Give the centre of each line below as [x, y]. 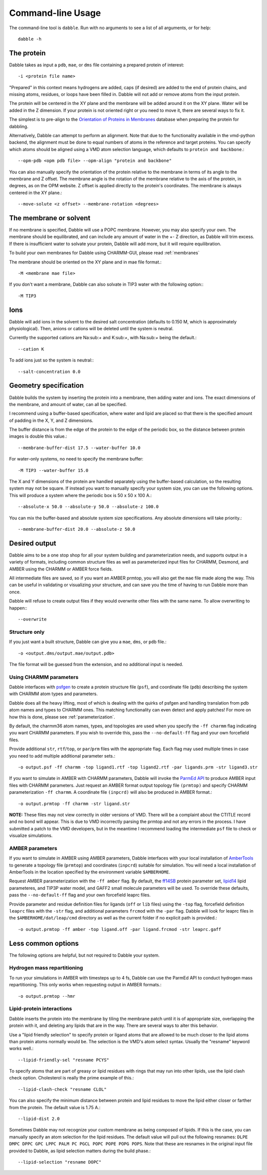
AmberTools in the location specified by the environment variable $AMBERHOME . [90, 872]
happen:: [18, 608]
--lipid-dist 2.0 [39, 1119]
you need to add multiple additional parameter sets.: [62, 756]
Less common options [44, 943]
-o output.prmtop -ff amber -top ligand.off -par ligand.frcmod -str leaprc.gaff [120, 929]
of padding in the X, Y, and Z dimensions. [51, 420]
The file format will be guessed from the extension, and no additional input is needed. [96, 664]
